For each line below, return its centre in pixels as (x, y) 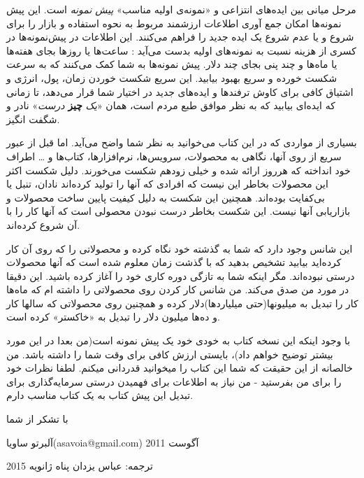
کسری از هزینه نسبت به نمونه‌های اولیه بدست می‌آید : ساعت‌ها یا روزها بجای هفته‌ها (181, 50)
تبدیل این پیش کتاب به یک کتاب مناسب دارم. (100, 395)
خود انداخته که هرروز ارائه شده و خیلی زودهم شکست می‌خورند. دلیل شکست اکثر (179, 170)
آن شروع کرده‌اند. (43, 224)
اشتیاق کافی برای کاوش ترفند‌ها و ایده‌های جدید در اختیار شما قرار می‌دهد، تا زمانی (180, 91)
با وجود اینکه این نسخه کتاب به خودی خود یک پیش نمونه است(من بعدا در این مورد (179, 340)
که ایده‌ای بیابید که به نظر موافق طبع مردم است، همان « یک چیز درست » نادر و (171, 105)
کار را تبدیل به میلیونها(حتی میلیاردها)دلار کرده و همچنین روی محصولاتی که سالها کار (182, 303)
